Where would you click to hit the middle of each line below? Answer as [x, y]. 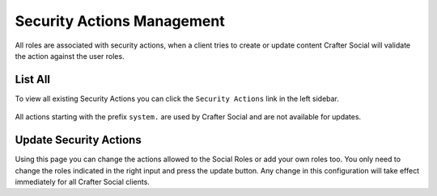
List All [33, 79]
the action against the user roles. [70, 56]
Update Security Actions [78, 140]
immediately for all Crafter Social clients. [82, 181]
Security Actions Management [120, 21]
